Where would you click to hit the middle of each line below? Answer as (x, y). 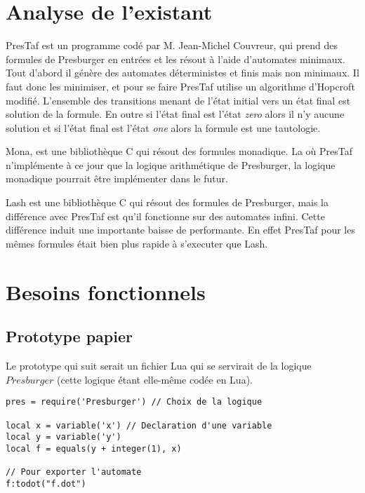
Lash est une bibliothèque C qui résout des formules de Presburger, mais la (167, 202)
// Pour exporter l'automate (74, 472)
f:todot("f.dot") (46, 484)
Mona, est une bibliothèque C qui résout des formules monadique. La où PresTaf (179, 151)
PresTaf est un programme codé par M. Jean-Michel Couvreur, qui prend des (172, 45)
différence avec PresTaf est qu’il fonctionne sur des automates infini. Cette (165, 216)
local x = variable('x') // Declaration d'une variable (139, 425)
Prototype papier (69, 336)
